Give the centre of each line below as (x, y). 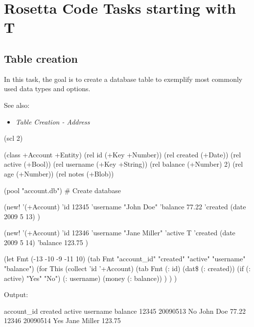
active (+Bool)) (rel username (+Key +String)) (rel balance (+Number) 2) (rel (124, 164)
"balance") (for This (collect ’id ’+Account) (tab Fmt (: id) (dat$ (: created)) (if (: (127, 268)
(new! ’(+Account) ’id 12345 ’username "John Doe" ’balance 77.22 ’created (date (125, 207)
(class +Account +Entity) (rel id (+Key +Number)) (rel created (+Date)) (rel (123, 154)
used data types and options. (47, 88)
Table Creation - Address (53, 121)
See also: (17, 105)
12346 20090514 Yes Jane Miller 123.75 (62, 320)
